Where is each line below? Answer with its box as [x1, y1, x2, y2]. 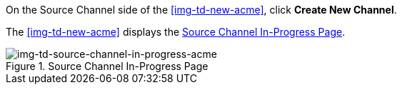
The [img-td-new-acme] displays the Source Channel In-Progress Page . [6, 26, 346, 38]
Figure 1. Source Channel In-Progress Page [6, 60, 208, 72]
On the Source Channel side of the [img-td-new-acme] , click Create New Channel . [6, 4, 397, 16]
